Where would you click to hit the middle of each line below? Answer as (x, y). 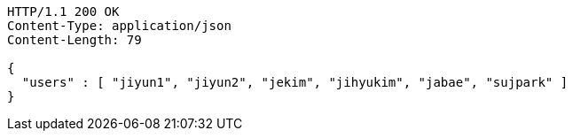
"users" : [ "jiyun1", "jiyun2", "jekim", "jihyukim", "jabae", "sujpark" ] (295, 82)
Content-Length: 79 (75, 40)
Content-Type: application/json (119, 26)
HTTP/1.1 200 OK (63, 11)
